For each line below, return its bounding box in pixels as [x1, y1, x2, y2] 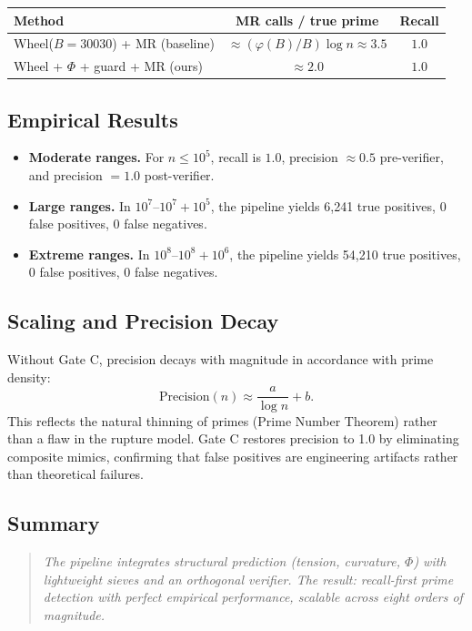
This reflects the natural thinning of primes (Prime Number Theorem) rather [7, 411, 437, 430]
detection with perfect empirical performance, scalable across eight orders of [43, 587, 463, 606]
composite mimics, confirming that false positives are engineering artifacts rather [7, 446, 458, 465]
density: [7, 367, 51, 386]
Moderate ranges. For [28, 148, 165, 167]
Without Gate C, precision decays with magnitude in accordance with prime [7, 350, 434, 369]
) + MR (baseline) [112, 34, 215, 53]
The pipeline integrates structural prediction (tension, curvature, [43, 552, 401, 571]
